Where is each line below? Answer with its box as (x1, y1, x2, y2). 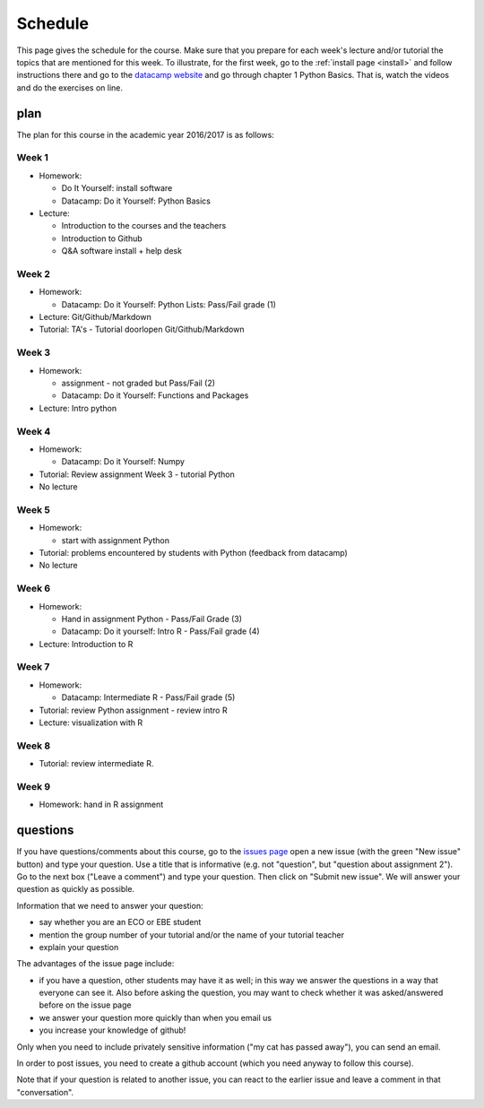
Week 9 (16, 780, 51, 792)
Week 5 (16, 503, 51, 515)
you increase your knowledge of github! (39, 1025, 186, 1035)
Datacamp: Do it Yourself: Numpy (61, 456, 186, 467)
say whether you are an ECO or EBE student (39, 917, 202, 928)
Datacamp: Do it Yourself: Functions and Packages (61, 390, 249, 401)
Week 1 (16, 151, 49, 164)
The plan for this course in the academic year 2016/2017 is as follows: (16, 129, 275, 140)
